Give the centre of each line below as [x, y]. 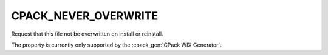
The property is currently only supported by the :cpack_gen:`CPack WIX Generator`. [116, 45]
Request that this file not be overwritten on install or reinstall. [87, 34]
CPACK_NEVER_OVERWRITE [85, 16]
